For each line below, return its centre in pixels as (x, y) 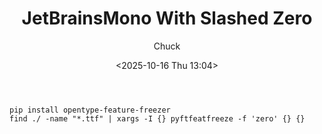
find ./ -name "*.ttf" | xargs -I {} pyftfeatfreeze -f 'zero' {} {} (157, 118)
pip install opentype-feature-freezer (90, 110)
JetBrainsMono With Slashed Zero (167, 18)
